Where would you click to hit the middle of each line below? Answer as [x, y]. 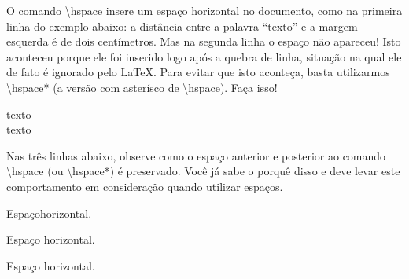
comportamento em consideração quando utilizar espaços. [145, 186]
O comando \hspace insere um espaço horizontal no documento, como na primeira [204, 10]
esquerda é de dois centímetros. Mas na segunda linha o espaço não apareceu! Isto [204, 41]
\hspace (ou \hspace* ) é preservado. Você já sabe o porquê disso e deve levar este [203, 171]
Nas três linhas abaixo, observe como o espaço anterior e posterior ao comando [196, 155]
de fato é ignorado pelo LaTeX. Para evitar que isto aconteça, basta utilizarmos [198, 72]
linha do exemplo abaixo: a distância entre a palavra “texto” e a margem [182, 26]
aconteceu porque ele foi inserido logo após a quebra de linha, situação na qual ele [204, 56]
